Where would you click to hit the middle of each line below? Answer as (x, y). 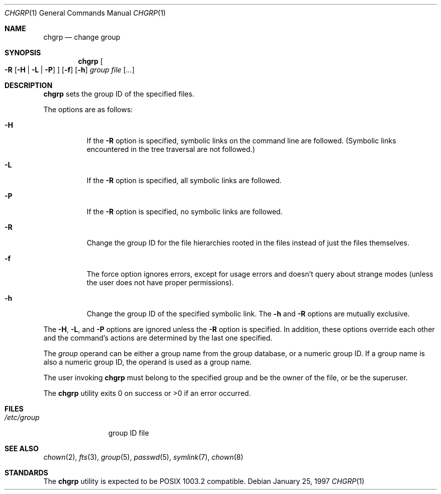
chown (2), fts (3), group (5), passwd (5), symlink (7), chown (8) (143, 457)
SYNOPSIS (23, 53)
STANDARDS (26, 473)
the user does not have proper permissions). (160, 282)
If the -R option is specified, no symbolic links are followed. (185, 212)
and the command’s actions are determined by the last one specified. (158, 338)
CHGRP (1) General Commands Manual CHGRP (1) (85, 13)
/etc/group (22, 417)
